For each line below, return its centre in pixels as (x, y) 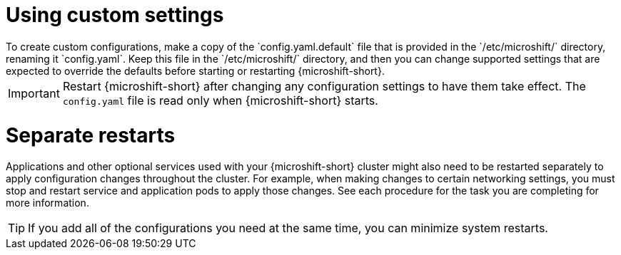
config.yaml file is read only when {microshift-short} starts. (220, 100)
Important (34, 93)
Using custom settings (115, 15)
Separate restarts (91, 135)
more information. (47, 203)
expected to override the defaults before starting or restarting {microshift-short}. (195, 71)
